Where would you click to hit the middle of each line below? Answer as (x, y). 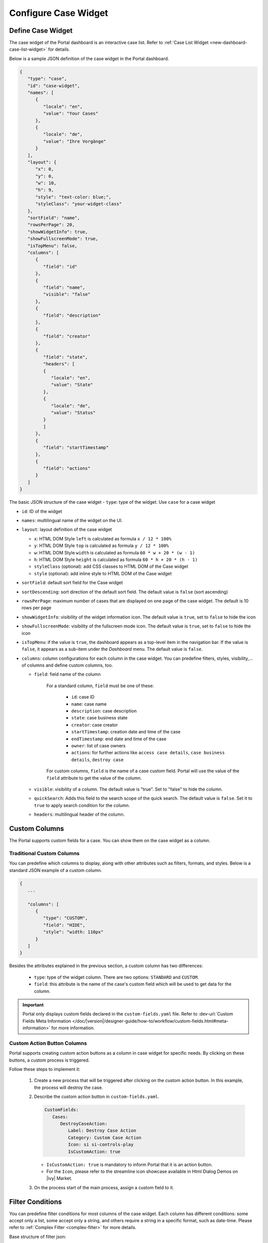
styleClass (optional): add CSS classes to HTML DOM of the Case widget (111, 566)
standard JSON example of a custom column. (56, 870)
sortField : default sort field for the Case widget (72, 583)
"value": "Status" (73, 412)
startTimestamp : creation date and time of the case (126, 732)
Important (33, 1005)
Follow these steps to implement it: (45, 1069)
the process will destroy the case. (68, 1087)
